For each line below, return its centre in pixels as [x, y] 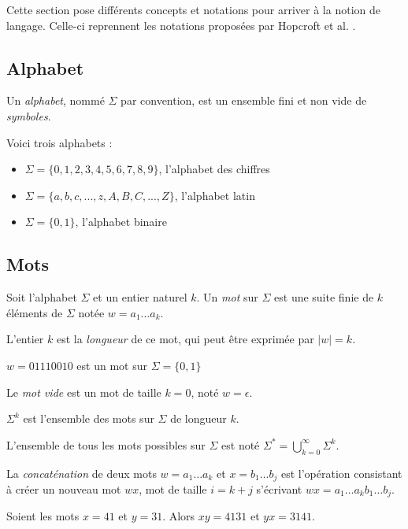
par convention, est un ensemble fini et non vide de [244, 100]
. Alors [179, 516]
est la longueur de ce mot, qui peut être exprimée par [185, 339]
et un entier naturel [140, 297]
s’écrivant [279, 488]
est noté [241, 444]
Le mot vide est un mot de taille [84, 392]
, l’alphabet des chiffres [214, 169]
